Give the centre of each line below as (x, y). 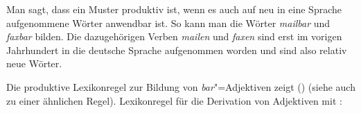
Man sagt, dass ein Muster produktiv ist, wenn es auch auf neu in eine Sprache (174, 9)
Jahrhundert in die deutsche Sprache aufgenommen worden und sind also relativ (177, 50)
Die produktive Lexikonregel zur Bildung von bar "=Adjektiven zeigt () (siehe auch (181, 86)
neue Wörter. (34, 63)
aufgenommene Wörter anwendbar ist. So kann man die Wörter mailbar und (168, 23)
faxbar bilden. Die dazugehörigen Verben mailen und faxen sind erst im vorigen (174, 36)
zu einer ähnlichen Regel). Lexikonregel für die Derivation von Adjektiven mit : (174, 100)
